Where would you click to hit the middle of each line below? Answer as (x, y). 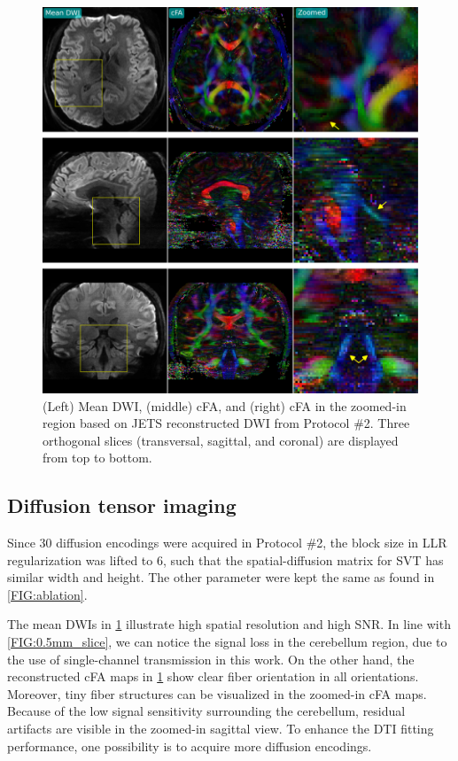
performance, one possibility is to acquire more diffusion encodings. (190, 745)
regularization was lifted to (80, 559)
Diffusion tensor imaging (122, 505)
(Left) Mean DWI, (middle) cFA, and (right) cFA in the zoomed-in (225, 405)
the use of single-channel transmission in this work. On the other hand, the (211, 659)
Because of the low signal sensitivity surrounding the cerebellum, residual (206, 711)
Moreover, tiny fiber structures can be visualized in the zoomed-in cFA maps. (217, 693)
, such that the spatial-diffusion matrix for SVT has (303, 559)
